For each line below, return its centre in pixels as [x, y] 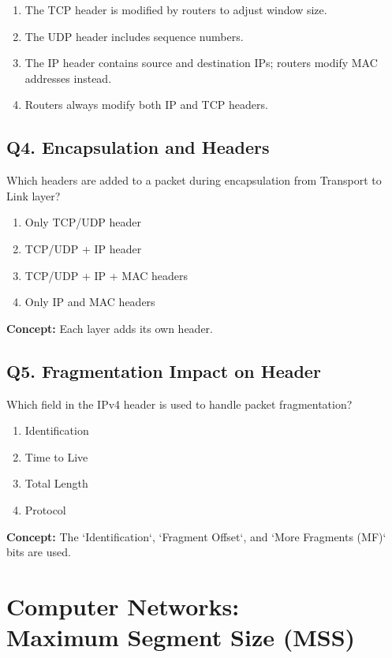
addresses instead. [68, 78]
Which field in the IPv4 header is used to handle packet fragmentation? [179, 404]
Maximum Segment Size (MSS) [181, 637]
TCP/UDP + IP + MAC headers [106, 275]
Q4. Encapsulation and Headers [138, 147]
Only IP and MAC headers [90, 302]
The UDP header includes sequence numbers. [134, 36]
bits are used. [39, 552]
